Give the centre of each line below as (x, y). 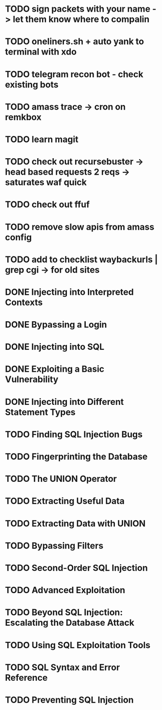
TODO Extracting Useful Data (65, 501)
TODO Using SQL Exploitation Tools (78, 645)
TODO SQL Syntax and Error (63, 667)
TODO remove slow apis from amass (80, 227)
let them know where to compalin (81, 19)
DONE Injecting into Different (65, 402)
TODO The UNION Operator (61, 479)
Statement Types (40, 412)
